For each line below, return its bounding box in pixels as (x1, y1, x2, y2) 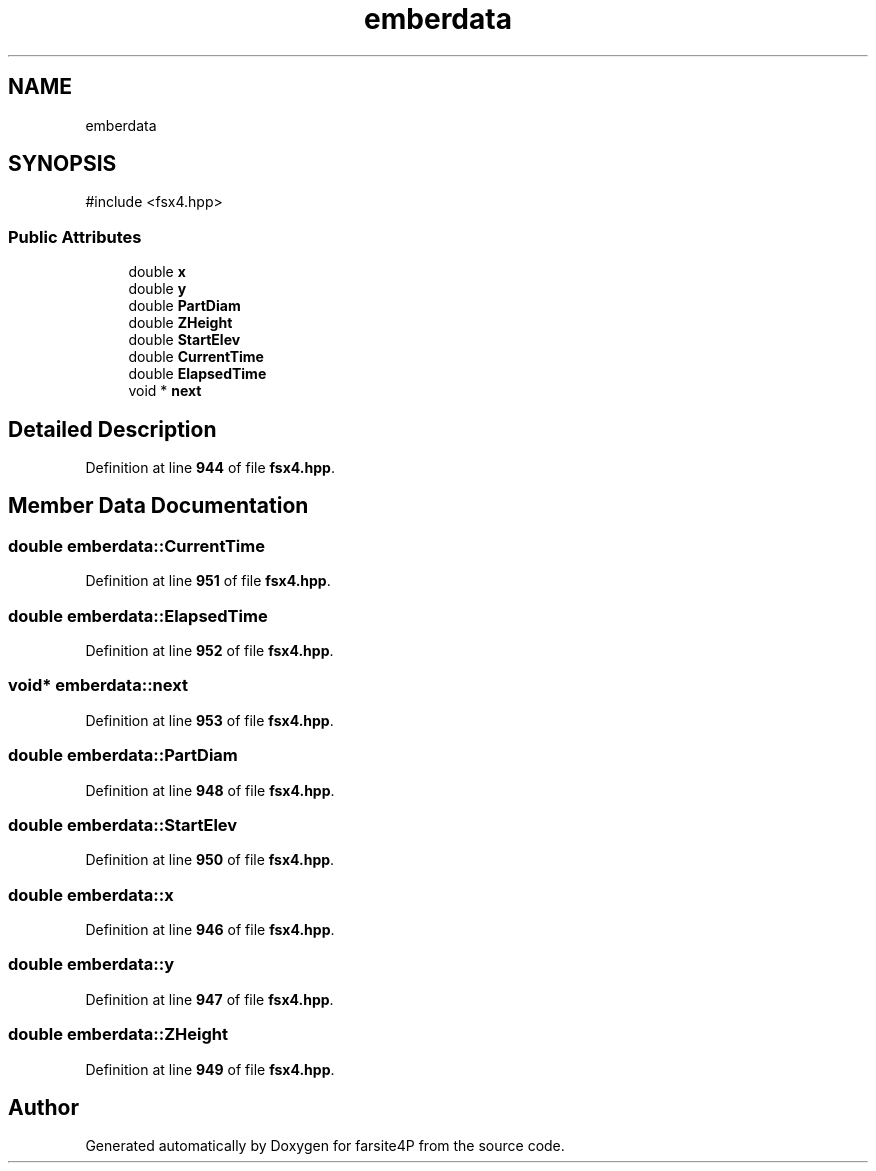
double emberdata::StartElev (8, 814, 238, 835)
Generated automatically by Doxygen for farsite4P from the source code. (85, 1137, 565, 1155)
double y (128, 280, 187, 298)
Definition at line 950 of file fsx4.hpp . (85, 851, 335, 869)
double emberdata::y (8, 954, 175, 975)
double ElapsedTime (128, 365, 267, 383)
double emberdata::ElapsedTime (8, 605, 268, 626)
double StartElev (128, 331, 241, 349)
